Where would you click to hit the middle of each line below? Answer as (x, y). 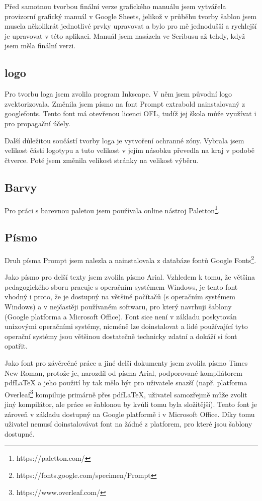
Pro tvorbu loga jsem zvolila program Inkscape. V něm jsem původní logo (118, 94)
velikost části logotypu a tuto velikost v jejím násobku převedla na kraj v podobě (130, 150)
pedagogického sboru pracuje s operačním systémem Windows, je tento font (121, 286)
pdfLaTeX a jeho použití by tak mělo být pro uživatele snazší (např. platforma (126, 383)
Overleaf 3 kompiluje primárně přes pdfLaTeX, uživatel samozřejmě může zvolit (126, 393)
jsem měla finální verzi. (40, 46)
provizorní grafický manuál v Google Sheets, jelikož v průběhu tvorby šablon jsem (131, 16)
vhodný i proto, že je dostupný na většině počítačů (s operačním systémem (120, 297)
